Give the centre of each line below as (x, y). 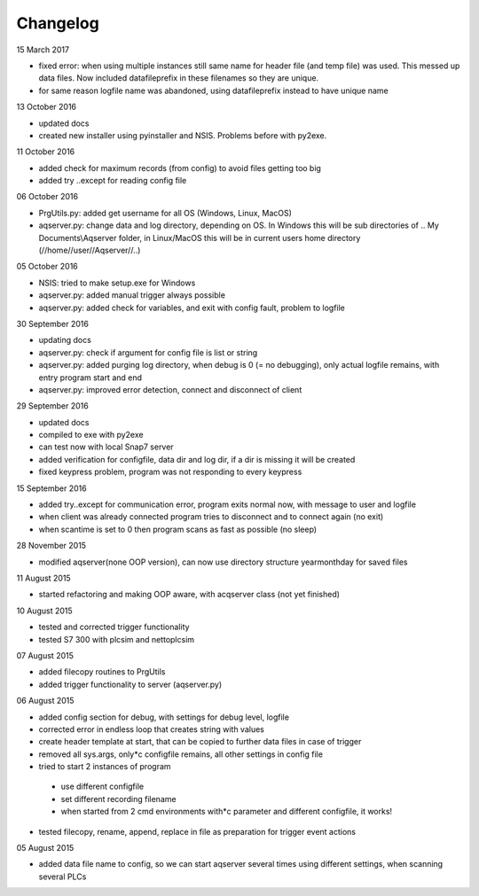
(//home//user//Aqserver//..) (90, 250)
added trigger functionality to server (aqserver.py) (130, 684)
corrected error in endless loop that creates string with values (152, 729)
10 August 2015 (44, 611)
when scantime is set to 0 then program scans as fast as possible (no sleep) (178, 529)
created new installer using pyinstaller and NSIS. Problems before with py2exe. (183, 135)
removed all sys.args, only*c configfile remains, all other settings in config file (181, 754)
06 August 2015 (45, 701)
